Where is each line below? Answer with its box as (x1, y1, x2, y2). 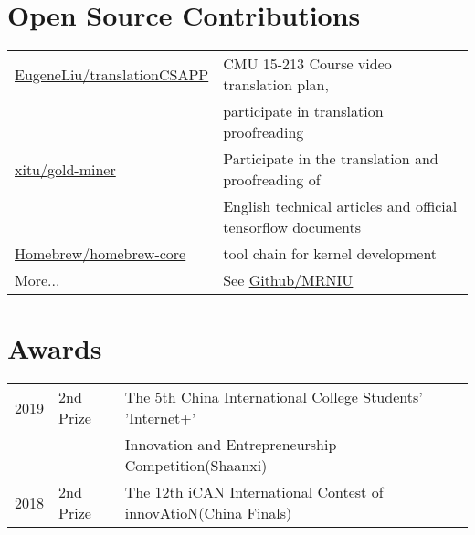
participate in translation (223, 100, 384, 122)
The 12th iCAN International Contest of (124, 481, 384, 503)
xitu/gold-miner (15, 158, 116, 180)
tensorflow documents (223, 216, 362, 238)
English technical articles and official (223, 195, 458, 217)
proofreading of (223, 169, 321, 191)
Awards (7, 330, 102, 367)
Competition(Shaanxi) (124, 455, 268, 477)
